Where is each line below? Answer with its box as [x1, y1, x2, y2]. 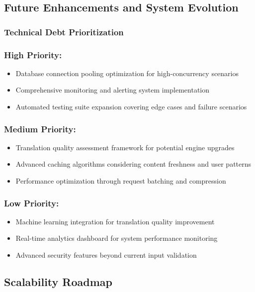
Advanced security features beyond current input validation [15, 250, 197, 260]
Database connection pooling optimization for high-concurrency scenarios [15, 68, 239, 78]
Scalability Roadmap [4, 274, 112, 290]
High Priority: [4, 48, 62, 61]
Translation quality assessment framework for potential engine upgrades [15, 142, 235, 152]
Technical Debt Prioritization [4, 25, 124, 38]
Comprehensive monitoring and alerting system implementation [15, 85, 210, 95]
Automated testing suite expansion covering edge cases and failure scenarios [15, 101, 247, 112]
